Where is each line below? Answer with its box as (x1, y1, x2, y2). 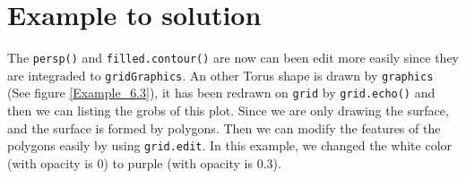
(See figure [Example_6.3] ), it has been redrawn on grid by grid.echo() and (7, 83, 436, 102)
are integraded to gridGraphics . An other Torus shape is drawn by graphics (7, 65, 434, 84)
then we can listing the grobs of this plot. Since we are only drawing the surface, (7, 101, 449, 120)
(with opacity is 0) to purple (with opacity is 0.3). (7, 153, 281, 172)
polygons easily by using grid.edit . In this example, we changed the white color (7, 136, 453, 155)
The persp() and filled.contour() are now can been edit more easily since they (7, 48, 459, 67)
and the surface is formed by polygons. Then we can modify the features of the (7, 118, 441, 137)
